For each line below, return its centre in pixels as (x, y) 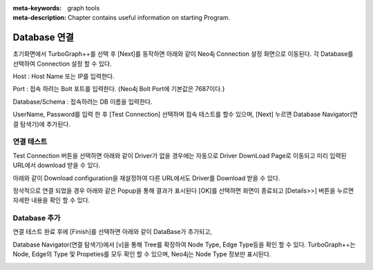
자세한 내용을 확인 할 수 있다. (51, 200)
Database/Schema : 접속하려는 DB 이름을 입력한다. (83, 102)
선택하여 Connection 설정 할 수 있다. (62, 64)
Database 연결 (43, 38)
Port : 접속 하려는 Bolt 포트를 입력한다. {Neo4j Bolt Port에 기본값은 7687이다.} (119, 89)
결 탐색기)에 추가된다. (41, 124)
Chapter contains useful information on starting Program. (149, 18)
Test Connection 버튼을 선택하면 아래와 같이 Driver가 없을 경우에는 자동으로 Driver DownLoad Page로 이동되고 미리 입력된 (180, 155)
